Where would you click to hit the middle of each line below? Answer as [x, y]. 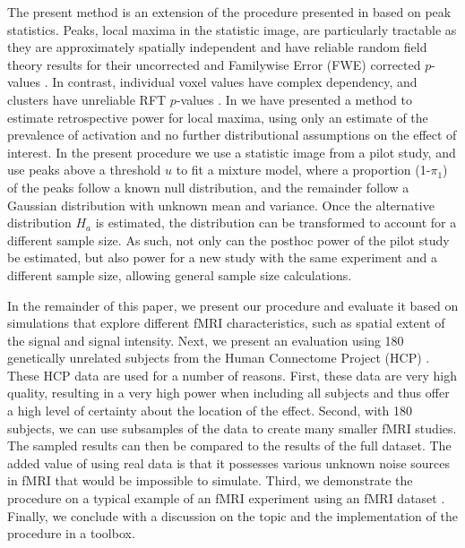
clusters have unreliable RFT [87, 99]
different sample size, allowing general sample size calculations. [180, 274]
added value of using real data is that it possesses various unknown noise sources [229, 462]
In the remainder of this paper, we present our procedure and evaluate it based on [233, 305]
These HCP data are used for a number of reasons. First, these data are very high [232, 375]
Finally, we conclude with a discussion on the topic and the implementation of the [232, 515]
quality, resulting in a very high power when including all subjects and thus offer [228, 393]
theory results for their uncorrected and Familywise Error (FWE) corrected [214, 64]
